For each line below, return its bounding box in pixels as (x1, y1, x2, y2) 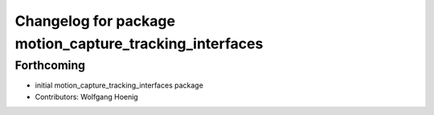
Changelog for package (14, 12, 176, 30)
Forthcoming (14, 58, 86, 72)
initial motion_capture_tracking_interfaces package (35, 80, 204, 90)
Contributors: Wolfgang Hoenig (35, 92, 138, 101)
